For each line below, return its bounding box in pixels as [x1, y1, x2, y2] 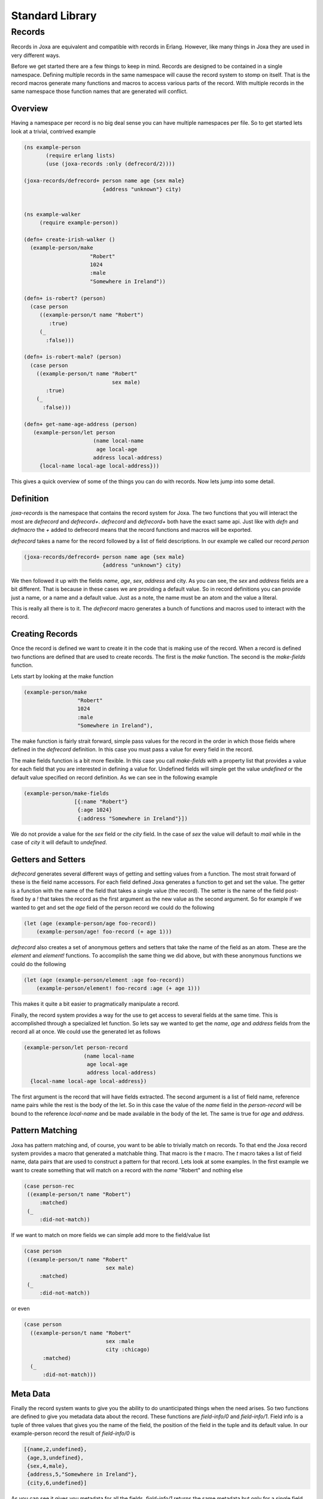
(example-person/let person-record [23, 1044, 128, 1051]
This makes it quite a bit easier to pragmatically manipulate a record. [11, 1000, 179, 1007]
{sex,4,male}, [27, 1462, 68, 1469]
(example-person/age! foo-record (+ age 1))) [36, 928, 172, 935]
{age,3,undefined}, [27, 1454, 84, 1461]
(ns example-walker [23, 210, 81, 218]
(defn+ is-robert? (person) [23, 294, 106, 302]
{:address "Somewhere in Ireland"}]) [77, 815, 188, 821]
